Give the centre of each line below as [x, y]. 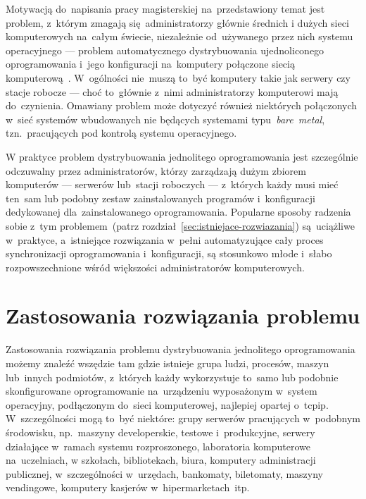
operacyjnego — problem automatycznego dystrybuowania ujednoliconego [165, 50]
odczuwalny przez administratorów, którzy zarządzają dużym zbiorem [156, 170]
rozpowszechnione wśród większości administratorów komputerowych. [155, 267]
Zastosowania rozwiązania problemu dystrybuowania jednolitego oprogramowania [181, 349]
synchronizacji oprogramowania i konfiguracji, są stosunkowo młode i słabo [169, 253]
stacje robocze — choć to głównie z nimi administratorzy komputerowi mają [172, 91]
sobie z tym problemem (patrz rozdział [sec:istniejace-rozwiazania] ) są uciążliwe [180, 225]
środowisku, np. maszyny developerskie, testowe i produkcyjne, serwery [160, 432]
